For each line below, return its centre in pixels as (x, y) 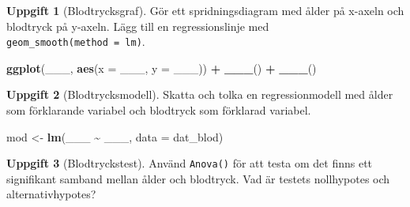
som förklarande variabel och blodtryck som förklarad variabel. (159, 110)
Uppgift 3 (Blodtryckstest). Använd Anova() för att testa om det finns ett (190, 163)
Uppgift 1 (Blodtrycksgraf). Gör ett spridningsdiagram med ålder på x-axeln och (205, 10)
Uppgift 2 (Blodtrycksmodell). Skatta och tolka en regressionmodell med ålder (200, 94)
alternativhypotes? (51, 194)
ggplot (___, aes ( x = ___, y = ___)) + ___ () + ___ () (162, 68)
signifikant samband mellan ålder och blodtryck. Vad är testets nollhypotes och (198, 178)
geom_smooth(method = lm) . (76, 41)
